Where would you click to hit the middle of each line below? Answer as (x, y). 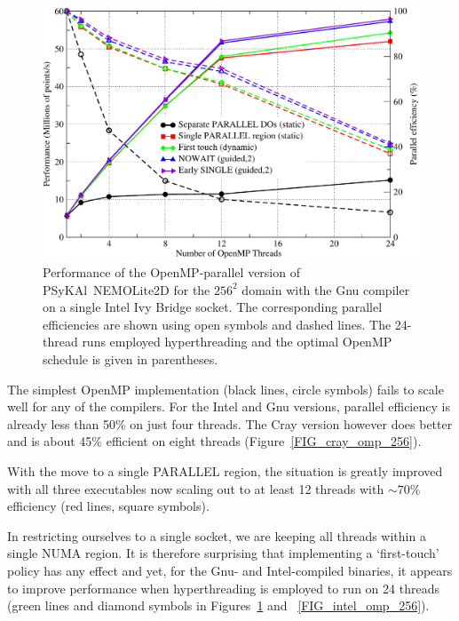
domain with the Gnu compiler (326, 289)
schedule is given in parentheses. (131, 359)
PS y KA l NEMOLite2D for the (127, 289)
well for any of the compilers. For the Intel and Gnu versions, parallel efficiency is (229, 406)
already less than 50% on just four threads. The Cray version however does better (230, 423)
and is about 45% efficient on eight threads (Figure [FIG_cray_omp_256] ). (214, 441)
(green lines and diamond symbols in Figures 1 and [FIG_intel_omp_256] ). (218, 605)
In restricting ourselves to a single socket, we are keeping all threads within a (217, 535)
